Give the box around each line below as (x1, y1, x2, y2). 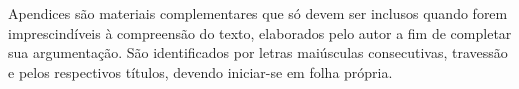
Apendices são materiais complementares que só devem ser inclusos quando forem (8, 3, 508, 23)
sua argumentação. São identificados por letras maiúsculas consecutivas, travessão (8, 42, 508, 63)
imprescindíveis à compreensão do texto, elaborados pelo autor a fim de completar (8, 22, 512, 43)
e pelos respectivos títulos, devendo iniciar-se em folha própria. (8, 61, 393, 82)
